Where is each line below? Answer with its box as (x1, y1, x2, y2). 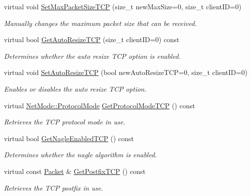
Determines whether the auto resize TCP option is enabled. (4, 50, 181, 61)
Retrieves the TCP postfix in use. (4, 182, 104, 193)
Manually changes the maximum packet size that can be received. (4, 18, 197, 28)
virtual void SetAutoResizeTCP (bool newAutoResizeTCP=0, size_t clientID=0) (4, 67, 248, 77)
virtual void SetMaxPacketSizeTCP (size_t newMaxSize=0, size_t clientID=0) (4, 1, 242, 11)
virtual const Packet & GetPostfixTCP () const (4, 166, 146, 176)
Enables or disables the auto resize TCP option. (4, 83, 147, 94)
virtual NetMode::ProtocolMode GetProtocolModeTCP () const (4, 100, 195, 110)
